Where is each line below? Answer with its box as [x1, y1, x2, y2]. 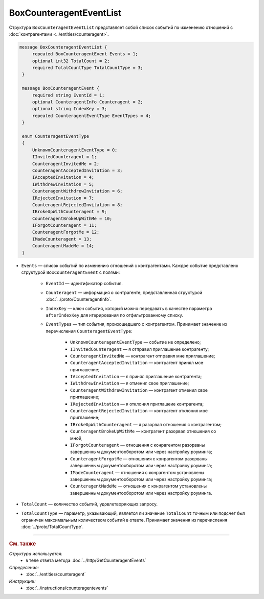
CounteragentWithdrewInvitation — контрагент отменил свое [70, 387, 208, 393]
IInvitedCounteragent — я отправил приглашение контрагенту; [70, 346, 209, 352]
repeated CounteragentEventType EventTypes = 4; [32, 113, 151, 119]
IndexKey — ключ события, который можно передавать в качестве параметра [45, 305, 212, 311]
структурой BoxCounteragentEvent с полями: [21, 269, 120, 275]
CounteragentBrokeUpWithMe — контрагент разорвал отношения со [70, 429, 216, 434]
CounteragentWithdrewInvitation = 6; [32, 189, 123, 194]
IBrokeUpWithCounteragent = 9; [32, 209, 108, 215]
